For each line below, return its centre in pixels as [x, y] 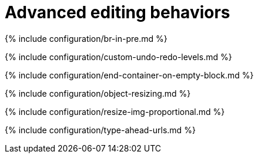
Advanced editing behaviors [118, 12]
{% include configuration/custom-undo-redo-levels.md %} [118, 57]
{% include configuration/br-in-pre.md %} [86, 38]
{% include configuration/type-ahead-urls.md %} [100, 130]
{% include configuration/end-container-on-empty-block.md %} [129, 75]
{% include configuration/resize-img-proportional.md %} [115, 111]
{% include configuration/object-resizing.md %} [98, 93]
